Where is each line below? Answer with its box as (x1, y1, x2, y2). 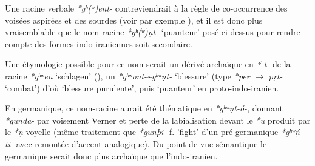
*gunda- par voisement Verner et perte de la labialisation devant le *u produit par (5, 113, 311, 126)
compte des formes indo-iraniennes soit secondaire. (5, 37, 192, 50)
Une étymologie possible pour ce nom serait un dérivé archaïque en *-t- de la (5, 58, 291, 70)
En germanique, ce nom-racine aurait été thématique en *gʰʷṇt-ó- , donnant (5, 102, 283, 115)
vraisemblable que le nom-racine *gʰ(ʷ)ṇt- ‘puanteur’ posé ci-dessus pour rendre (5, 25, 300, 38)
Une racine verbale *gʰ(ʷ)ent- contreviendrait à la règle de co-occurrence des (5, 2, 288, 14)
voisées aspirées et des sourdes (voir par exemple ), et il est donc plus (5, 13, 263, 26)
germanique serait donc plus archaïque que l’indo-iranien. (5, 149, 218, 162)
